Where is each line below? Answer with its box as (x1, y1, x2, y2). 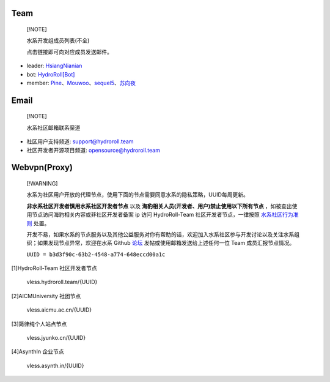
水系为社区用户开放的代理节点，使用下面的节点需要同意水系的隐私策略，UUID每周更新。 (26, 191, 249, 198)
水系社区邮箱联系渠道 (26, 124, 81, 131)
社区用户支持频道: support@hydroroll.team (26, 138, 134, 145)
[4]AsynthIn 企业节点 (11, 348, 64, 355)
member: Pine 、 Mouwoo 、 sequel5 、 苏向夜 (26, 79, 136, 86)
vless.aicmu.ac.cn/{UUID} (26, 306, 92, 313)
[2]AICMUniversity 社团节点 (11, 292, 81, 299)
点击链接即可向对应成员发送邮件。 (26, 48, 112, 55)
